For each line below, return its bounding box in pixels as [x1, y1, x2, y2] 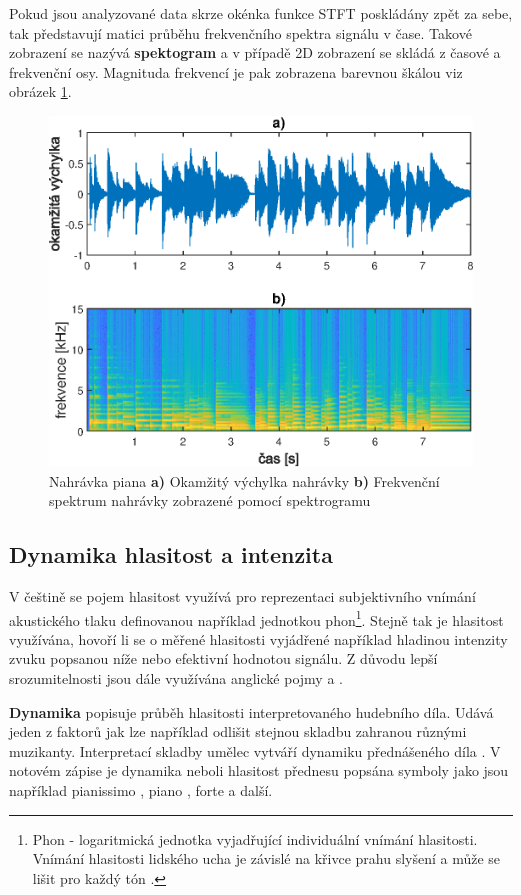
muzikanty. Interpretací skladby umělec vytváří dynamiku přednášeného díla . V [9, 740, 501, 761]
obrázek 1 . [9, 81, 72, 102]
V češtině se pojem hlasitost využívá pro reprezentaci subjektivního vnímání [9, 586, 476, 607]
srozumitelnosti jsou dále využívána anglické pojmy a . [9, 668, 343, 689]
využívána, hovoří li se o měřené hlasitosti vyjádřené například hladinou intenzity [9, 628, 508, 649]
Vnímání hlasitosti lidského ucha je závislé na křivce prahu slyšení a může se [32, 848, 501, 869]
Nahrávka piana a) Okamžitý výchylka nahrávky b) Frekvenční [49, 470, 440, 491]
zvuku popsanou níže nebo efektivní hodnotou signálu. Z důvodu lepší [9, 648, 438, 669]
